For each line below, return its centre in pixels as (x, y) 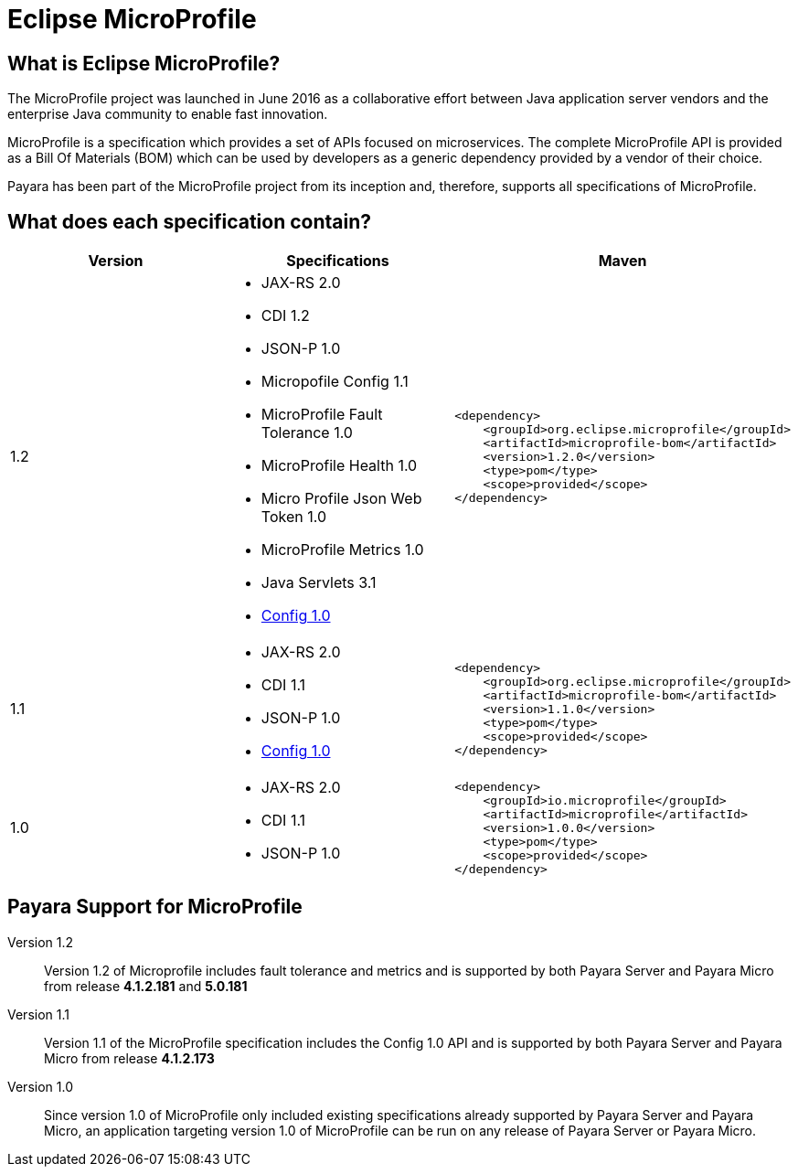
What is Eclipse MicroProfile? (144, 63)
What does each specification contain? (190, 221)
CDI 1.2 (285, 316)
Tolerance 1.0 (307, 433)
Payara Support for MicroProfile (155, 907)
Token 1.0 (294, 517)
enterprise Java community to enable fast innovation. (168, 114)
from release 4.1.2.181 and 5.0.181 (146, 986)
